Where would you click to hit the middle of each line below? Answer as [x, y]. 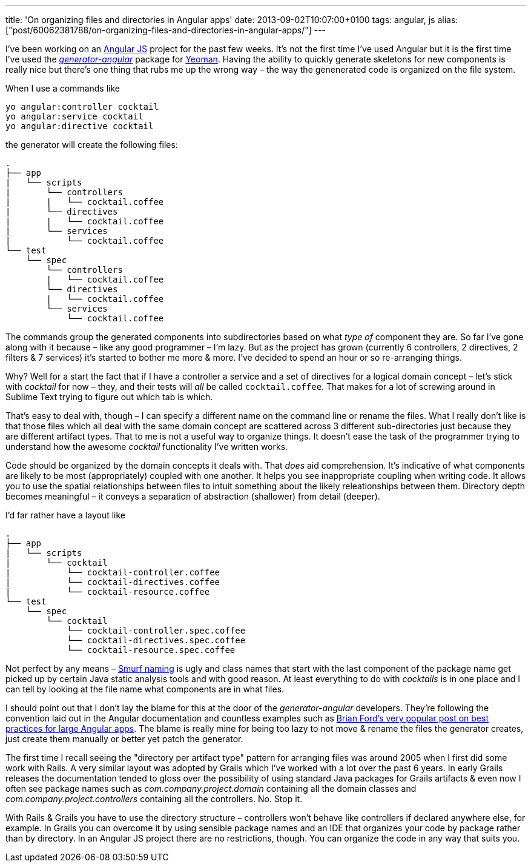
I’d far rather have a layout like [66, 515]
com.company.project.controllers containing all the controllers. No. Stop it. [154, 799]
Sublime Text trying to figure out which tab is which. [109, 397]
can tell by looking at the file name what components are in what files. [145, 689]
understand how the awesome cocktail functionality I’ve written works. [147, 447]
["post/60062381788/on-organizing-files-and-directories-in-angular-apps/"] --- [166, 30]
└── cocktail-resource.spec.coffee [151, 650]
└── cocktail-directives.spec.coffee [156, 640]
